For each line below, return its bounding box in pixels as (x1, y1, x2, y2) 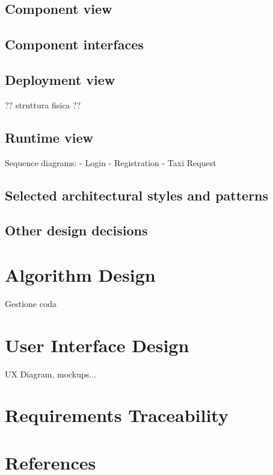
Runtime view (5, 128, 93, 146)
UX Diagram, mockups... (5, 367, 96, 380)
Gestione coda (5, 297, 57, 309)
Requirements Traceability (5, 403, 229, 427)
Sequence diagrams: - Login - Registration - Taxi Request (5, 156, 216, 169)
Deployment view (5, 70, 115, 88)
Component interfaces (5, 35, 144, 54)
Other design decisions (5, 221, 148, 240)
